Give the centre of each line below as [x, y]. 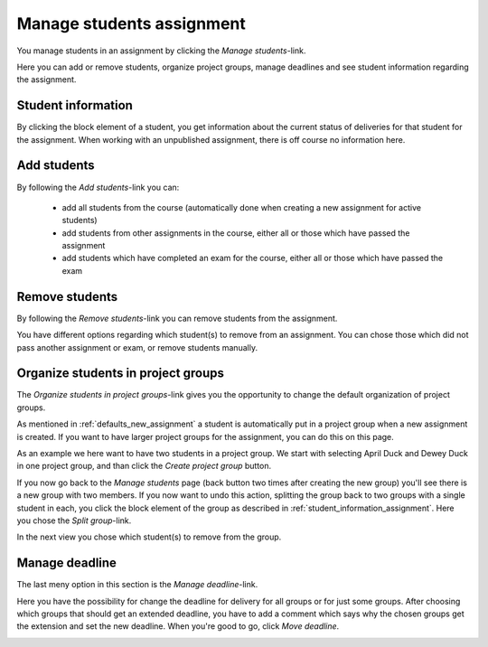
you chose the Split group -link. [74, 520]
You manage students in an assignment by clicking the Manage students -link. [161, 51]
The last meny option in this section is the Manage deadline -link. [137, 585]
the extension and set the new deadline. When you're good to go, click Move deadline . [178, 626]
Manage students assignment [131, 23]
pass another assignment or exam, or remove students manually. [137, 347]
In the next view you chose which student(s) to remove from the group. [149, 537]
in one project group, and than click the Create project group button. [144, 466]
